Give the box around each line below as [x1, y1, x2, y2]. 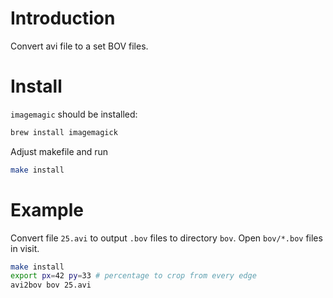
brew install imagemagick [10, 127, 118, 137]
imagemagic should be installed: [10, 108, 138, 120]
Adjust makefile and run [10, 145, 108, 157]
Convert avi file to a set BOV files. [10, 40, 149, 52]
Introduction [10, 7, 116, 30]
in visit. [10, 242, 40, 254]
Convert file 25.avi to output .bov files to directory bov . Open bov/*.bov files [10, 232, 323, 244]
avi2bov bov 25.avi [10, 280, 92, 291]
